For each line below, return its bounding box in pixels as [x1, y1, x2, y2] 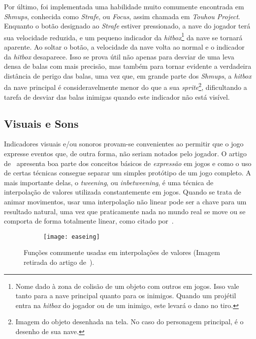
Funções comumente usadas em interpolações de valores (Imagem [24, 247, 220, 257]
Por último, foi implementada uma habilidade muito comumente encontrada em [4, 1, 244, 11]
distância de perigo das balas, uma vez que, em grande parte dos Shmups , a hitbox [4, 70, 252, 81]
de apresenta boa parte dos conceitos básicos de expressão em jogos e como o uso [4, 158, 252, 168]
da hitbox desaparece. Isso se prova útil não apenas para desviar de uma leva [4, 51, 234, 61]
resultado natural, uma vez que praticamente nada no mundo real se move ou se [4, 206, 246, 216]
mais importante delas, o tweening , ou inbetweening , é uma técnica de [4, 177, 214, 187]
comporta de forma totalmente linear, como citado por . [4, 216, 174, 226]
